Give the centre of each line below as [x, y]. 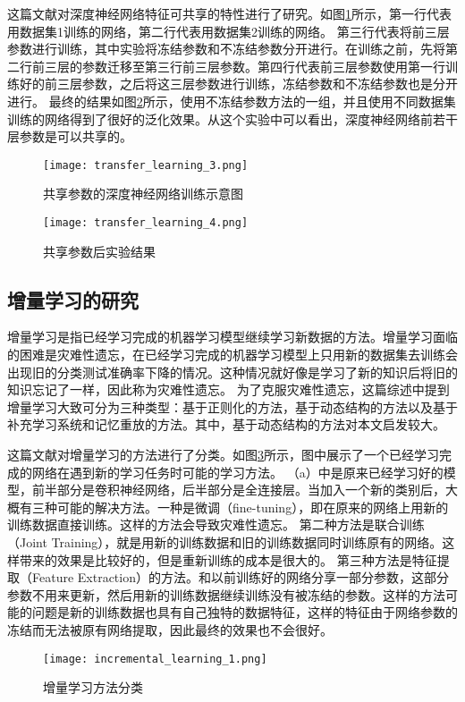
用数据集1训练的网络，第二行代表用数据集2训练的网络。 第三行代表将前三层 [228, 31]
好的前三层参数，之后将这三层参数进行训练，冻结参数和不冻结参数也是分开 [238, 84]
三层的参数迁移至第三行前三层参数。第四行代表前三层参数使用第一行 [245, 66]
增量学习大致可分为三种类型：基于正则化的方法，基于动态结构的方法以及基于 [232, 406]
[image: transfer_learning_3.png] [146, 165]
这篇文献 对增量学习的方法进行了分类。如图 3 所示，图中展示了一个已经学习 [223, 455]
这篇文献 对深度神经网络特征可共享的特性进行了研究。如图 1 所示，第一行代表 [229, 13]
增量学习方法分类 [93, 687]
